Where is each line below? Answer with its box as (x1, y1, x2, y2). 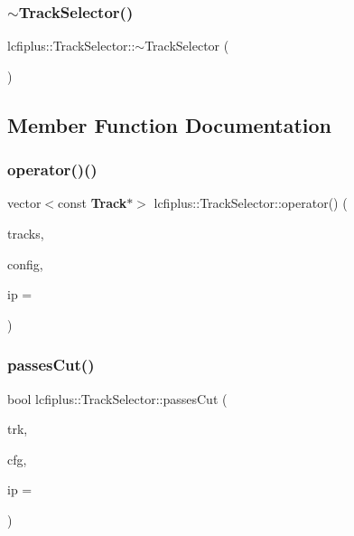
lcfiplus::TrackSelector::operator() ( (154, 193, 348, 212)
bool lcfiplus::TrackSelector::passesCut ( (7, 389, 228, 408)
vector (7, 193, 42, 212)
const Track (58, 193, 127, 212)
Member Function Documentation (7, 110, 332, 138)
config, (7, 254, 43, 273)
